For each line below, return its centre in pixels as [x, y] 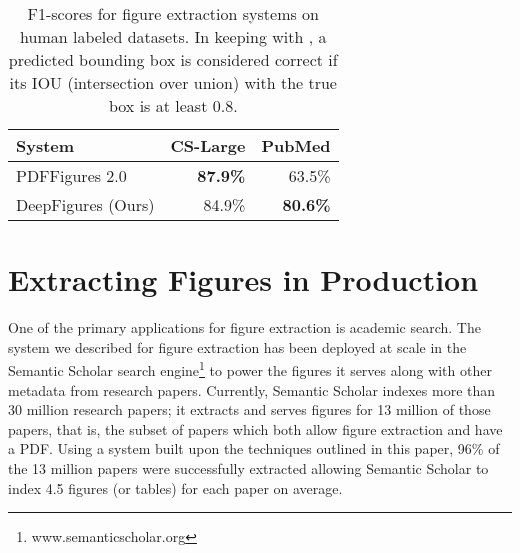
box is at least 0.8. [173, 105]
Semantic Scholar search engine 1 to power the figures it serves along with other [250, 368]
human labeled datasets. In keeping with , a [173, 36]
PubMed [296, 145]
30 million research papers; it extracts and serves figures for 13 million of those [249, 409]
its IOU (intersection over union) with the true [173, 82]
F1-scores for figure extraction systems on [173, 13]
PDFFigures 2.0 [71, 175]
